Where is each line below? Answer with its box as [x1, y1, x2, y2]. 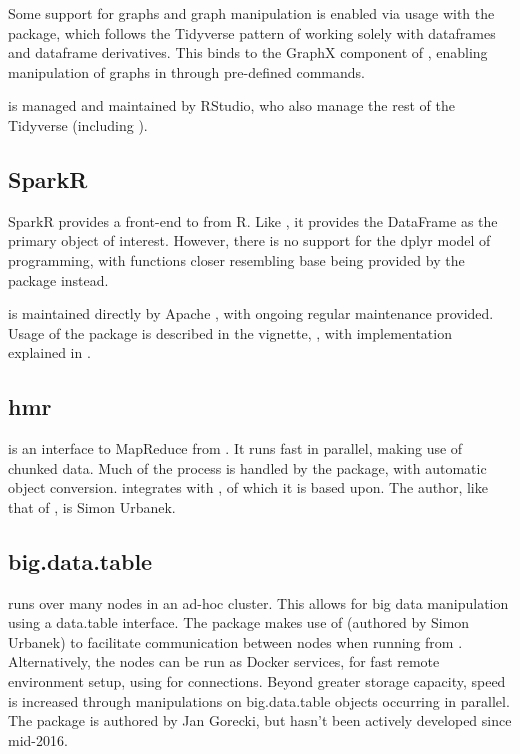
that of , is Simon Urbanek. [8, 496, 176, 517]
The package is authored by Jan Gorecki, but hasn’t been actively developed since [8, 710, 512, 731]
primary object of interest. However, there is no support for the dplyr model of [8, 230, 491, 251]
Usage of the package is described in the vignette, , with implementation [8, 322, 452, 343]
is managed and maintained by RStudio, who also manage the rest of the [8, 95, 455, 116]
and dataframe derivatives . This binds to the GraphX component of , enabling [8, 42, 488, 63]
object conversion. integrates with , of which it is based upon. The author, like [8, 477, 488, 498]
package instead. [8, 269, 109, 290]
